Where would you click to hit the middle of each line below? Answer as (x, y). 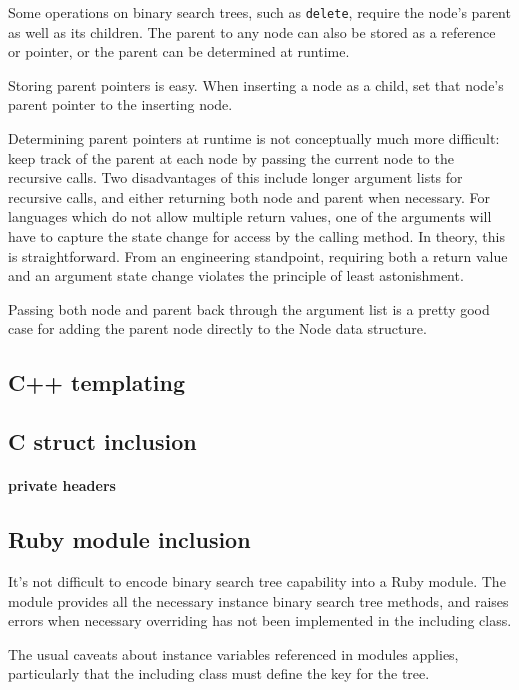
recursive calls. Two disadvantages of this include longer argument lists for (235, 177)
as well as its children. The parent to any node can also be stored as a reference (252, 31)
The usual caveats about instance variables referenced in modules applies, (233, 653)
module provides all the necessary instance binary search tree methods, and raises (258, 600)
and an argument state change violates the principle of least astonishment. (236, 275)
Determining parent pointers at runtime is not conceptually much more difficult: (254, 138)
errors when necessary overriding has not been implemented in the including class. (260, 620)
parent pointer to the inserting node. (120, 104)
